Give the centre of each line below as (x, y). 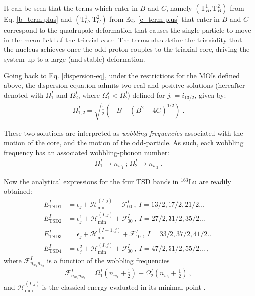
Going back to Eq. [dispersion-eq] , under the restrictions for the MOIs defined (122, 75)
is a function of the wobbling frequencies (108, 260)
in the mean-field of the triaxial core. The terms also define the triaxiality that (123, 39)
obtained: (18, 191)
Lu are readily (210, 181)
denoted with (24, 95)
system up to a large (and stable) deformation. (75, 59)
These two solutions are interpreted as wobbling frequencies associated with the (124, 133)
